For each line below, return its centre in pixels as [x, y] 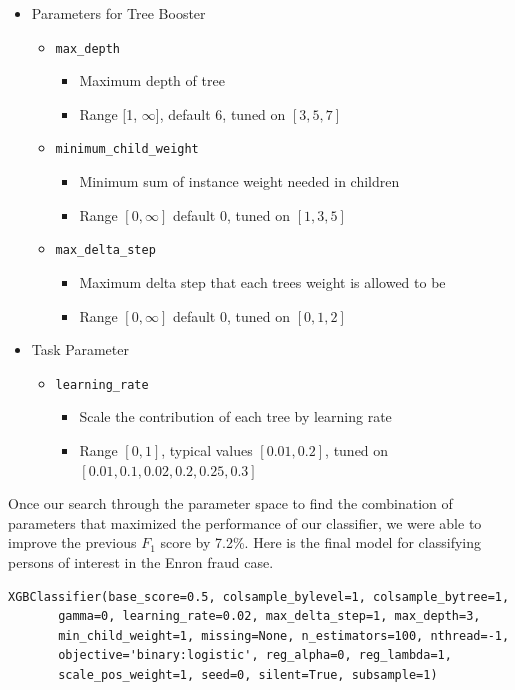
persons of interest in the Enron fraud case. [141, 561]
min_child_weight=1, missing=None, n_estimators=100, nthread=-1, [284, 635]
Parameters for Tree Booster [118, 13]
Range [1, [108, 113]
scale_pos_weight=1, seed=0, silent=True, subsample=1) [248, 674]
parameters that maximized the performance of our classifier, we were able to [245, 522]
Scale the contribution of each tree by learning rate [235, 416]
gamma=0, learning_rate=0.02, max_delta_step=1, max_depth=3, [269, 616]
